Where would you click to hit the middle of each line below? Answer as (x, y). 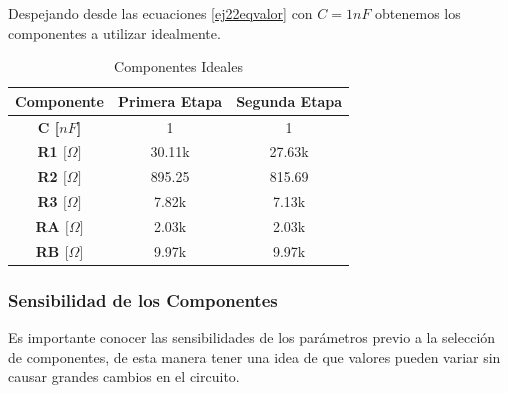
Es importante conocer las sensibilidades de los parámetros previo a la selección (252, 337)
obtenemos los (418, 13)
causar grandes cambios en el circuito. (124, 376)
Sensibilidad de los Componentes (143, 299)
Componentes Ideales (178, 66)
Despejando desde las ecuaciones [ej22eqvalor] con (160, 13)
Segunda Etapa (289, 100)
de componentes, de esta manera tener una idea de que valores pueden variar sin (254, 356)
